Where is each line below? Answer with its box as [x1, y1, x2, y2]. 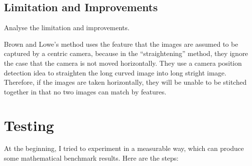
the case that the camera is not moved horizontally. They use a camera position [4, 57, 242, 68]
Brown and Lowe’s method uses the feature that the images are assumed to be [4, 38, 238, 49]
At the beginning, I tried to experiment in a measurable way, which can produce [4, 143, 244, 153]
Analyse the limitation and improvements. [4, 22, 130, 33]
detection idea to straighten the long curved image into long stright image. [4, 67, 227, 77]
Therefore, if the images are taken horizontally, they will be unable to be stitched [4, 77, 247, 87]
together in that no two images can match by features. [4, 86, 167, 96]
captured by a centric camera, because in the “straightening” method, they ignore [4, 48, 248, 58]
